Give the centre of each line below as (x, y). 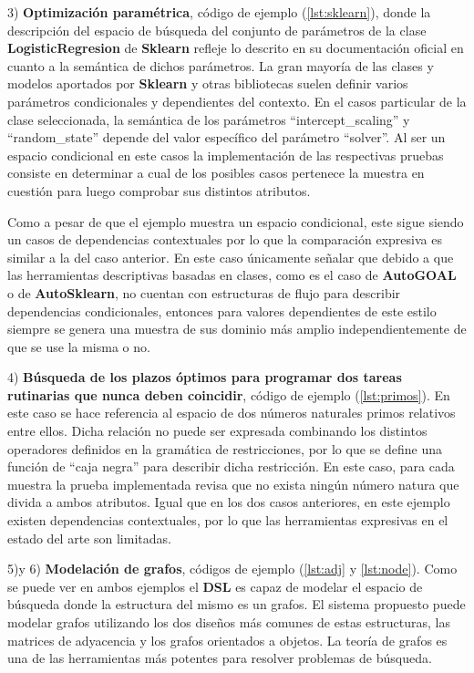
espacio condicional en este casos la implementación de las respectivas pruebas (226, 155)
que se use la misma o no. (79, 346)
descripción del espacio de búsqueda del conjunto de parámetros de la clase (217, 30)
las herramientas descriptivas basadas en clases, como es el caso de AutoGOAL (232, 275)
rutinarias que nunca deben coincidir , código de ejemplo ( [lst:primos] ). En (229, 394)
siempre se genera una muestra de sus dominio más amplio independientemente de (237, 329)
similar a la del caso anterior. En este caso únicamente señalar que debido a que (231, 257)
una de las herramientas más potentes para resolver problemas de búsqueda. (220, 658)
